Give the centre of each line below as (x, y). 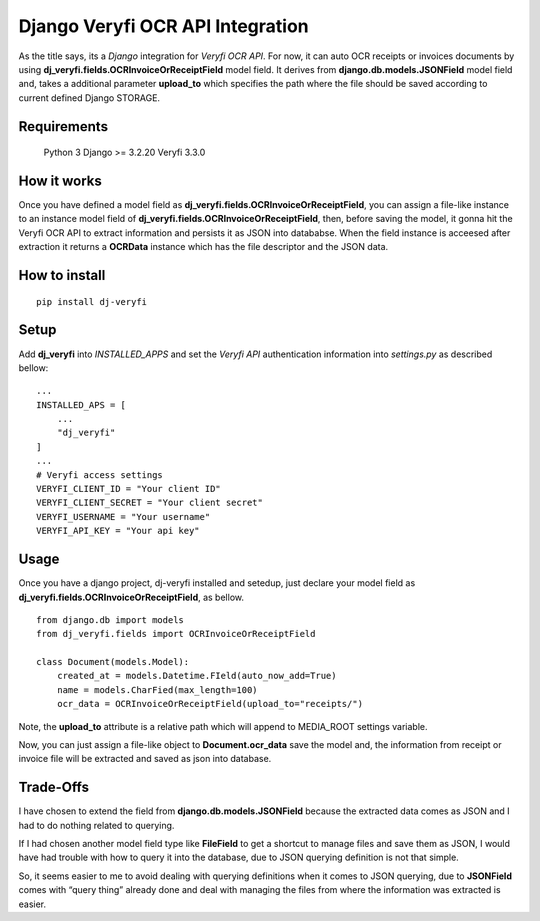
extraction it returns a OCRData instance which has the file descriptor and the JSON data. (203, 247)
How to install (62, 275)
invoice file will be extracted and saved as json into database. (145, 759)
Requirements (63, 126)
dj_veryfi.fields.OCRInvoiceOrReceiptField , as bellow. (131, 597)
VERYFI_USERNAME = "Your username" (123, 516)
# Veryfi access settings (100, 474)
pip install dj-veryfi (92, 301)
